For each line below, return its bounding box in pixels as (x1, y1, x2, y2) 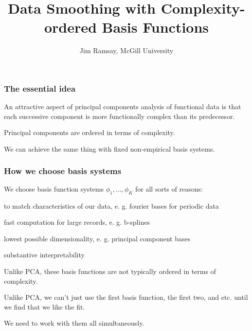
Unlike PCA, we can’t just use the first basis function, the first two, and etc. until (4, 292, 248, 302)
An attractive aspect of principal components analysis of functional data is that (4, 101, 241, 112)
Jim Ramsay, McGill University (79, 45, 174, 56)
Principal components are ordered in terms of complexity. (4, 127, 175, 137)
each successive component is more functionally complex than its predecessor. (4, 111, 235, 121)
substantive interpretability (4, 250, 85, 260)
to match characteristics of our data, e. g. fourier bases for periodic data (4, 200, 219, 211)
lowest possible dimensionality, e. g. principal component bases (4, 233, 191, 243)
